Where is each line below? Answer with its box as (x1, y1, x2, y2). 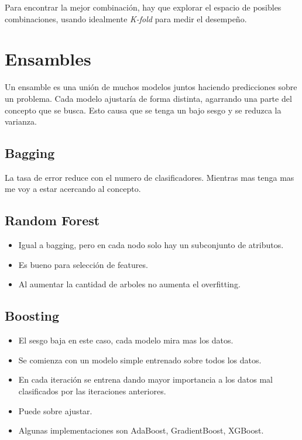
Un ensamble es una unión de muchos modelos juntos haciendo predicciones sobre (5, 81, 297, 93)
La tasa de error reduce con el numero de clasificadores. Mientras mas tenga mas (5, 171, 294, 183)
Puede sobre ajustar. (18, 404, 92, 417)
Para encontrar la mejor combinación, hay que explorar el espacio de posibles (5, 1, 282, 13)
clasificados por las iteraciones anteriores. (18, 385, 166, 397)
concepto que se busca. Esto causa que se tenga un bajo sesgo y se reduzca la (5, 104, 282, 116)
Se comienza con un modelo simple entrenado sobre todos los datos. (18, 353, 262, 366)
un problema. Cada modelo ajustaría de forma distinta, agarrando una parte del (5, 92, 292, 104)
